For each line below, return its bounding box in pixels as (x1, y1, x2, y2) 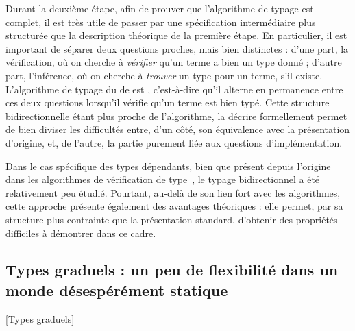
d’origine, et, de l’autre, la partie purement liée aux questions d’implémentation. (5, 135, 343, 149)
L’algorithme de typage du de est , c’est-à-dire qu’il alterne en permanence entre (5, 82, 343, 96)
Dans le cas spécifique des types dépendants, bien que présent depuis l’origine (5, 158, 331, 173)
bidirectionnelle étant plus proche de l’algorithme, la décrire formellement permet (5, 108, 347, 123)
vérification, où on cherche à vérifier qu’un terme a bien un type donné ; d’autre (5, 55, 342, 69)
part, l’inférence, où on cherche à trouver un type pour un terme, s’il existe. (5, 68, 323, 82)
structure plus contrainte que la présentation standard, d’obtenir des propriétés (5, 212, 338, 226)
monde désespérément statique (5, 279, 228, 300)
